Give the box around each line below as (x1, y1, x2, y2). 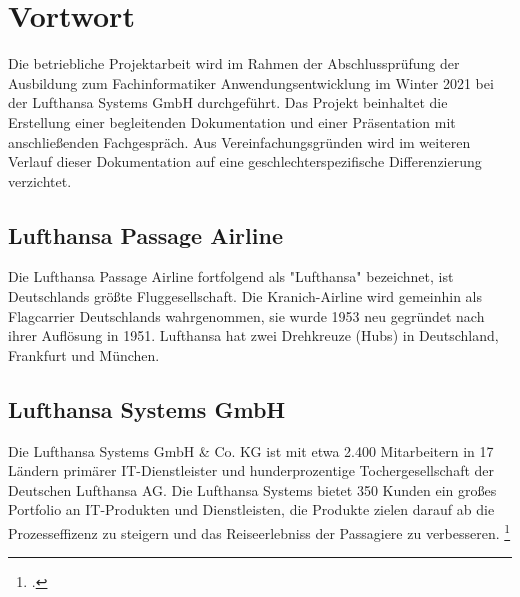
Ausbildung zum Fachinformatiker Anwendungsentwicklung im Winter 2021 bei (8, 72, 494, 93)
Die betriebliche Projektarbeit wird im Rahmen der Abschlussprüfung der (8, 53, 460, 74)
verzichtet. (8, 170, 72, 191)
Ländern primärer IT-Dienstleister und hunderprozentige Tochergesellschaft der (8, 460, 495, 481)
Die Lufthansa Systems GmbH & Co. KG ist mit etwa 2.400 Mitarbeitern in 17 (8, 440, 494, 461)
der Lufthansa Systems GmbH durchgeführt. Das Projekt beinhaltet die (8, 92, 448, 113)
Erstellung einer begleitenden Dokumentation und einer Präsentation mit (8, 111, 456, 132)
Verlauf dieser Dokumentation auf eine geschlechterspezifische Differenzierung (8, 151, 482, 172)
